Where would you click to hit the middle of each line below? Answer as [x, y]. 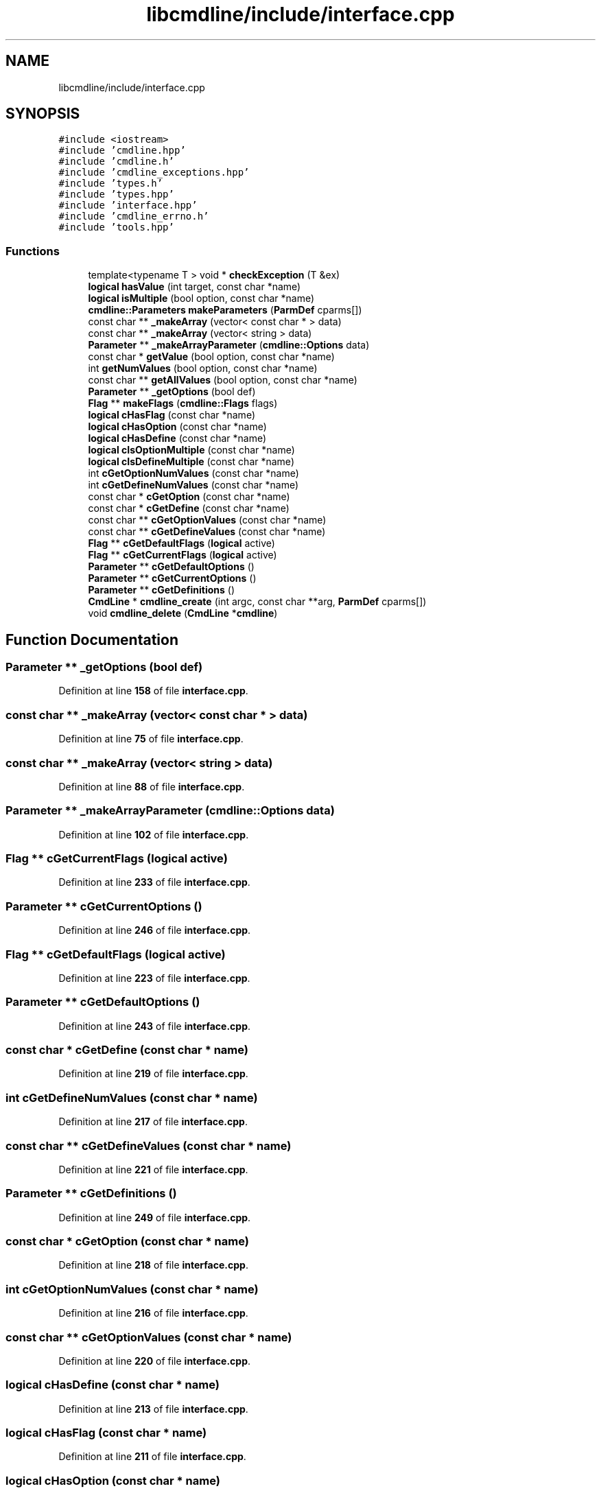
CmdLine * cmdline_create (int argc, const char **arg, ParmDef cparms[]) [257, 602]
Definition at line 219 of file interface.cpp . [153, 1074]
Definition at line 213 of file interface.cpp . [153, 1409]
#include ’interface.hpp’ [128, 205]
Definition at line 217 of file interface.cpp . [153, 1122]
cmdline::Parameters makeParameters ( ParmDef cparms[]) [225, 310]
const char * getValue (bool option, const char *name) [211, 357]
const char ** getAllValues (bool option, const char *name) [223, 380]
